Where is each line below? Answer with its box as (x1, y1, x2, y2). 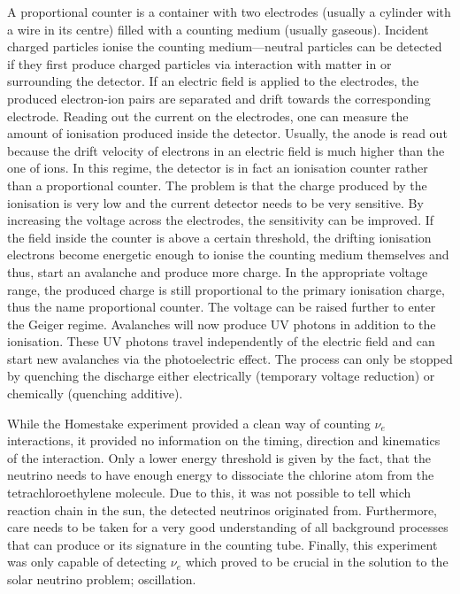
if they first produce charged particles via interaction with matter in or (7, 54, 392, 73)
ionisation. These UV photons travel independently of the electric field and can (7, 332, 435, 351)
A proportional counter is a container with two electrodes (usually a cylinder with (7, 3, 451, 20)
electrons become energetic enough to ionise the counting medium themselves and (7, 245, 449, 264)
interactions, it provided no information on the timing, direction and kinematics (7, 431, 441, 450)
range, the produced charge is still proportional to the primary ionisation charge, (7, 280, 445, 298)
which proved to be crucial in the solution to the (185, 552, 448, 571)
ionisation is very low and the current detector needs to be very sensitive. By (7, 193, 424, 212)
